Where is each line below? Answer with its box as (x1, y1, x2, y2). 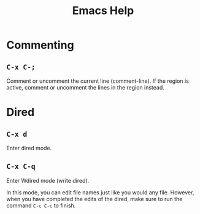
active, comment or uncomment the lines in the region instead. (6, 84, 164, 91)
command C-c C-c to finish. (6, 202, 76, 209)
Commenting (6, 38, 75, 52)
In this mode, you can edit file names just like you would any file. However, (6, 188, 194, 196)
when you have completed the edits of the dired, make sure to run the (6, 195, 183, 202)
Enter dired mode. (6, 145, 52, 151)
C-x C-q (6, 162, 36, 171)
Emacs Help (72, 4, 134, 18)
